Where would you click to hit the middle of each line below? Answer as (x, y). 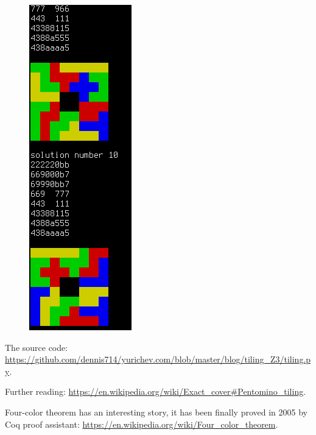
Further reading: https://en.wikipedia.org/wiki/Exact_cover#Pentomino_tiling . (156, 391)
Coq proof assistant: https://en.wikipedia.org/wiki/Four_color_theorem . (142, 424)
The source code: (37, 347)
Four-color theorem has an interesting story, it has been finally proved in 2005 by (156, 412)
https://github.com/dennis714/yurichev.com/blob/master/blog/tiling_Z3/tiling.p (158, 359)
